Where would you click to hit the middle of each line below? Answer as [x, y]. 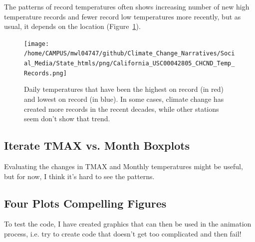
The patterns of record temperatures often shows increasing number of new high [127, 6]
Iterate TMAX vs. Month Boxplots [97, 145]
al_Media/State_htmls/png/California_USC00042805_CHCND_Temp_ [129, 64]
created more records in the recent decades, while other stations [122, 109]
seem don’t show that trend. [67, 119]
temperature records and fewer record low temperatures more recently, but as [123, 16]
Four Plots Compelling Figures [85, 203]
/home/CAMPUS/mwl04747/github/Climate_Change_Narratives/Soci [129, 54]
